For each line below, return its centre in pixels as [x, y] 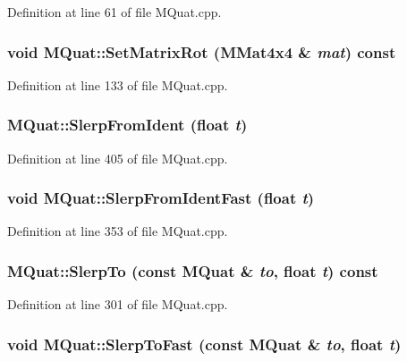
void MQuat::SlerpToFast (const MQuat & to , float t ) [204, 344]
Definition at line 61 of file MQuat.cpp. [114, 12]
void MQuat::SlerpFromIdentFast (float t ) [161, 198]
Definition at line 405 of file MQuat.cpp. [118, 158]
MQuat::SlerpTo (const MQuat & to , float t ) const [193, 270]
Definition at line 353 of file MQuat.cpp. [118, 231]
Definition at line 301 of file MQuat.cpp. [118, 304]
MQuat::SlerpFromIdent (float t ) [127, 125]
